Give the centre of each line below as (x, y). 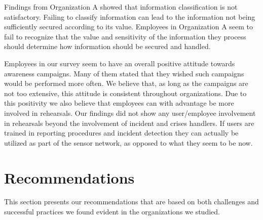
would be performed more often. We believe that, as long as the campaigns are (126, 83)
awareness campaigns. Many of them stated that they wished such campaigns (124, 73)
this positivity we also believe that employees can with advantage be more (119, 103)
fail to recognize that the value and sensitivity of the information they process (125, 36)
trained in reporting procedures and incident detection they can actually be (121, 133)
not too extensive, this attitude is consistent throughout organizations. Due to (125, 93)
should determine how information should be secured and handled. (107, 46)
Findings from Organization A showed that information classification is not (121, 7)
